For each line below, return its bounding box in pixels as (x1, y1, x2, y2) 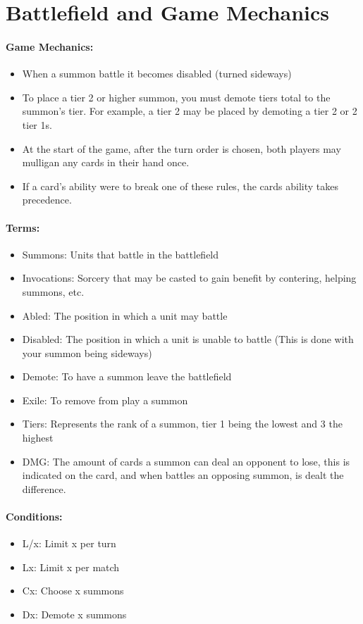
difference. (22, 481, 66, 496)
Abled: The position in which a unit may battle (22, 308, 228, 323)
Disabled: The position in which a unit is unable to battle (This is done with (22, 332, 354, 347)
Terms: (6, 220, 40, 235)
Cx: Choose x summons (22, 583, 124, 598)
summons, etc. (22, 284, 85, 299)
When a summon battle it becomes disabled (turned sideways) (22, 66, 292, 81)
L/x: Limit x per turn (22, 536, 116, 551)
